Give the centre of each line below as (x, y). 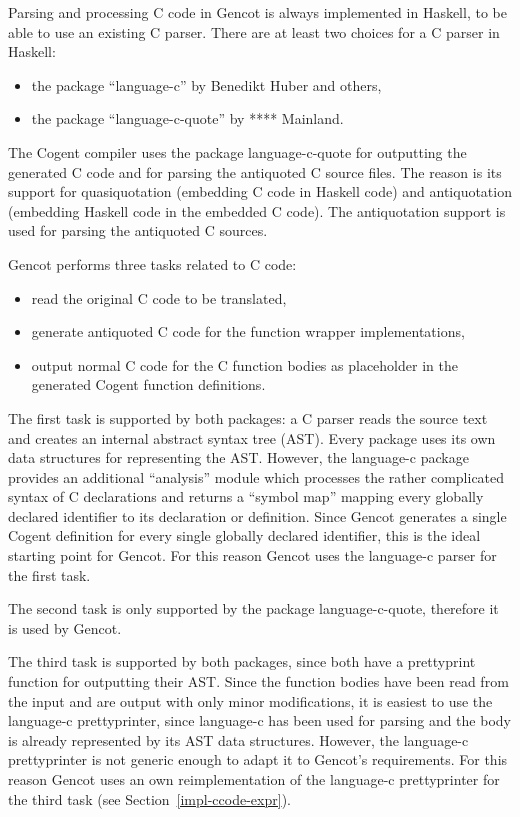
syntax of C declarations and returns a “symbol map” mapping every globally (246, 496)
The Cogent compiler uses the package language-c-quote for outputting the (237, 151)
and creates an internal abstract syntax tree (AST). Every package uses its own (252, 437)
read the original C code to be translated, (159, 297)
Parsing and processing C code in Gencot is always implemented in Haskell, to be (257, 12)
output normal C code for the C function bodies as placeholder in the (244, 364)
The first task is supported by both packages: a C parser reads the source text (248, 417)
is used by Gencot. (65, 627)
